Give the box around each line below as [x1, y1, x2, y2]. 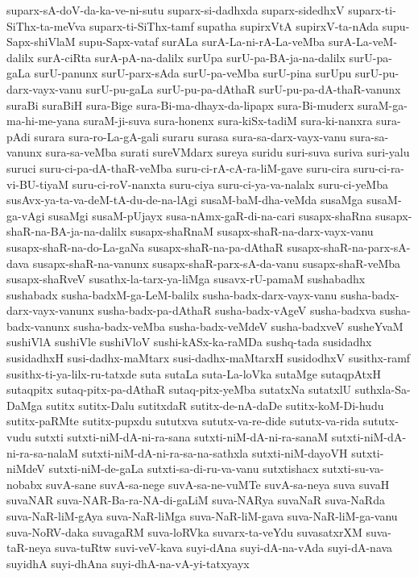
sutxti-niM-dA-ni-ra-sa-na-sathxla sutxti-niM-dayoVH [81, 444, 348, 461]
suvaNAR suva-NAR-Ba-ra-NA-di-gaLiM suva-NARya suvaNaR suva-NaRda [6, 491, 385, 508]
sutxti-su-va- [322, 460, 384, 477]
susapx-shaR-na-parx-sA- [287, 238, 411, 255]
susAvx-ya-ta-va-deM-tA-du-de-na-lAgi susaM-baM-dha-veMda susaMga [6, 191, 363, 208]
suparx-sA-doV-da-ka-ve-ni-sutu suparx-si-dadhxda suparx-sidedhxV [6, 2, 345, 18]
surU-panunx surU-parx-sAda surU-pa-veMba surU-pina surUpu [34, 65, 352, 82]
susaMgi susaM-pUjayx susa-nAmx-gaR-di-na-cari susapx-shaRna [48, 207, 372, 224]
